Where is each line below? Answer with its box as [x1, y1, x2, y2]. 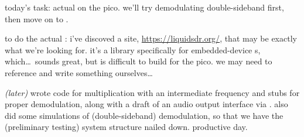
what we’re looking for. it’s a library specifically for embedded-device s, [5, 43, 261, 56]
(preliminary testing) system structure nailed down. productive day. [5, 121, 248, 133]
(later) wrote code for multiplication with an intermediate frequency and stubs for [5, 86, 300, 98]
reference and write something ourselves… [5, 66, 153, 78]
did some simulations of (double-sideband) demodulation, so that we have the [5, 109, 283, 121]
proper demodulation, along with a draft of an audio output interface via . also [5, 98, 288, 110]
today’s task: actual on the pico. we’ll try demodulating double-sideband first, [5, 1, 284, 13]
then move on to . [5, 12, 69, 25]
